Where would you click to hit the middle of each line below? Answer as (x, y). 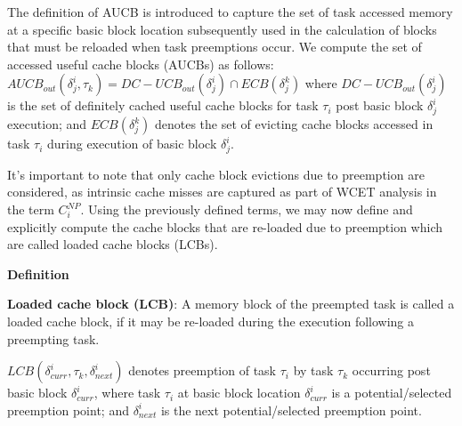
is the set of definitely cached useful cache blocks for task (163, 105)
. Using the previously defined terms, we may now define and (247, 209)
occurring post (391, 370)
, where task (127, 393)
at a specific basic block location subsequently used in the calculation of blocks (222, 29)
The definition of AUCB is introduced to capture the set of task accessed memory (230, 12)
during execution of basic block (132, 144)
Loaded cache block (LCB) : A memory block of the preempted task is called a (231, 304)
